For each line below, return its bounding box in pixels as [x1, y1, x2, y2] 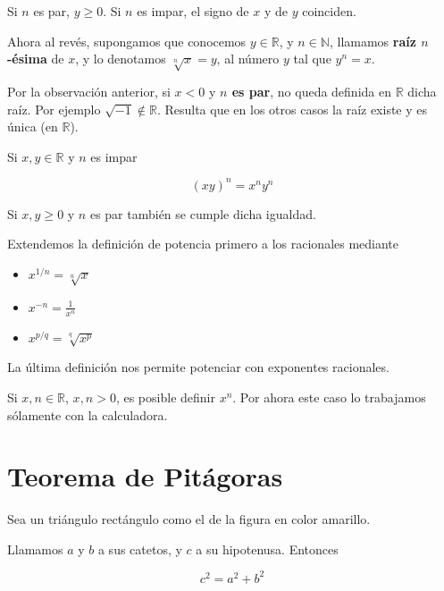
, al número [216, 49, 280, 68]
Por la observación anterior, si [7, 81, 171, 100]
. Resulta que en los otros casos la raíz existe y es [156, 99, 428, 118]
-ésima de [7, 49, 64, 68]
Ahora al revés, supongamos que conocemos [7, 31, 247, 50]
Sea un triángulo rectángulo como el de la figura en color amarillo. [7, 510, 371, 528]
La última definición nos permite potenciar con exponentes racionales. [7, 358, 390, 376]
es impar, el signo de [137, 2, 249, 20]
